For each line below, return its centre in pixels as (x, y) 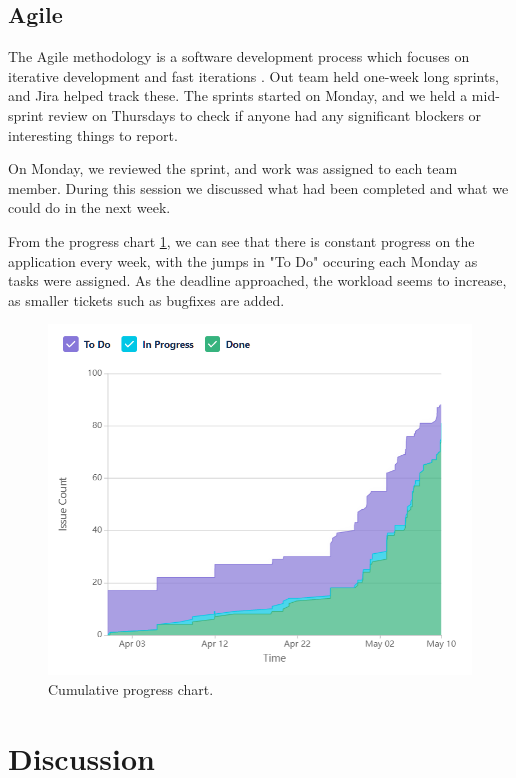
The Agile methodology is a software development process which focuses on (239, 56)
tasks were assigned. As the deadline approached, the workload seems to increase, (257, 280)
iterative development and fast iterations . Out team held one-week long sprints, (253, 75)
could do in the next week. (89, 207)
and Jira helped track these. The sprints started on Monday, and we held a (238, 95)
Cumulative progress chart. (131, 689)
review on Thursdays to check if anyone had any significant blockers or (265, 114)
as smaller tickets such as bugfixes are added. (146, 299)
